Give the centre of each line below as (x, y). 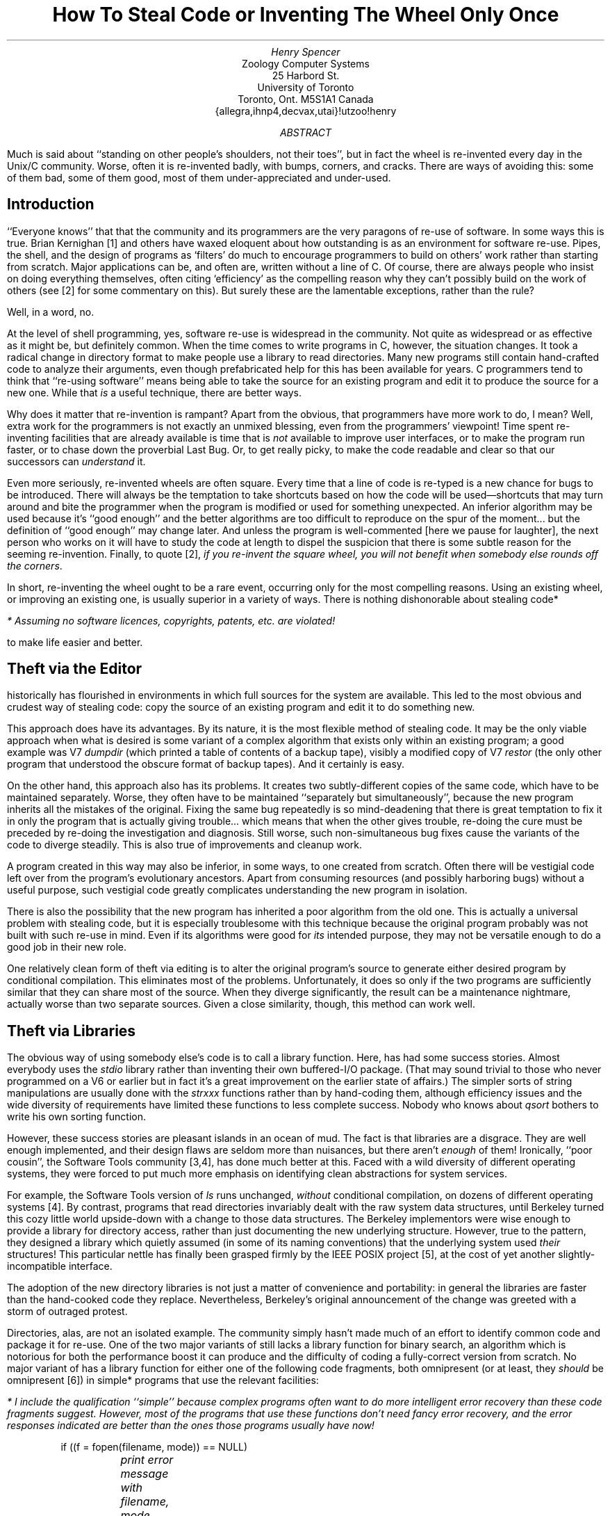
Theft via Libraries (72, 1031)
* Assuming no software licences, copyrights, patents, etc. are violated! (171, 620)
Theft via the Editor (75, 669)
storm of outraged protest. (67, 1312)
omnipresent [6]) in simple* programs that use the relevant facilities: (163, 1380)
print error (147, 1460)
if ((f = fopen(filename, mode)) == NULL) (154, 1447)
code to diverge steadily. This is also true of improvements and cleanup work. (185, 845)
